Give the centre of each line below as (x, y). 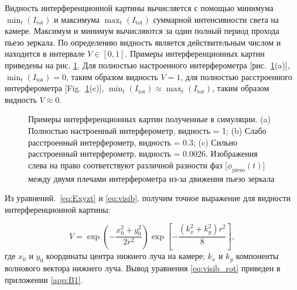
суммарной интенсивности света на (216, 19)
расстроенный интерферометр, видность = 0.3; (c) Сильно (133, 142)
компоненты (257, 256)
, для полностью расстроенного (236, 76)
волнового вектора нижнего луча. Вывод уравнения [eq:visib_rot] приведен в (143, 267)
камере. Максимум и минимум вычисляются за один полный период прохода (142, 31)
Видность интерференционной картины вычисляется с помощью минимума (139, 8)
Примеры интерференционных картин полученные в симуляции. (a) (149, 119)
